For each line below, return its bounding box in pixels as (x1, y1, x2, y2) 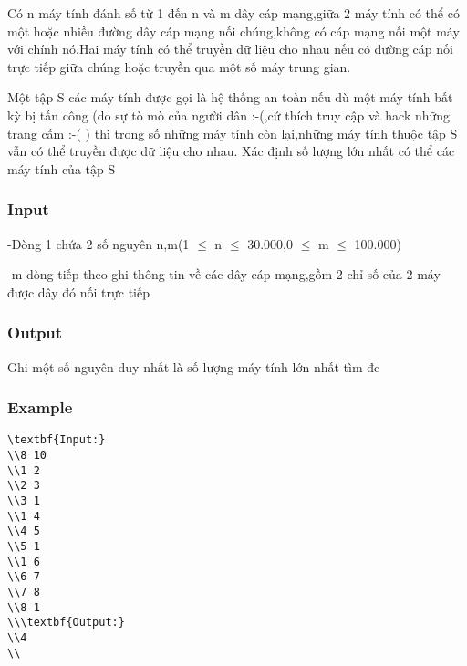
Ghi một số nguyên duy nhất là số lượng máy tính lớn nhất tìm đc (7, 357, 380, 376)
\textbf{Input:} (7, 433, 106, 447)
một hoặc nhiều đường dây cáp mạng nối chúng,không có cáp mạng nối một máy (7, 21, 460, 40)
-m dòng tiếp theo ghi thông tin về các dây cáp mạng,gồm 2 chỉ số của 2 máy (7, 265, 441, 284)
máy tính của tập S (7, 159, 116, 178)
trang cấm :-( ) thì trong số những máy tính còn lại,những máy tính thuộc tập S (7, 123, 458, 142)
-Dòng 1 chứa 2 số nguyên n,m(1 (7, 234, 190, 253)
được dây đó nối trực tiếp (7, 282, 150, 301)
